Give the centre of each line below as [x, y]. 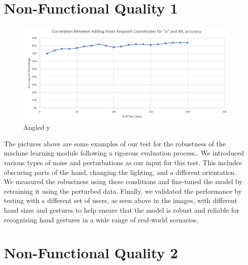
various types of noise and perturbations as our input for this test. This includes [123, 163]
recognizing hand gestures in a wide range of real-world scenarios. [101, 219]
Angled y [37, 127]
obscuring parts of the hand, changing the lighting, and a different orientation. [120, 172]
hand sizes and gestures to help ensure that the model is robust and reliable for [122, 210]
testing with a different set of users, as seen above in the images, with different [121, 200]
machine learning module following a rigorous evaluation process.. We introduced [124, 153]
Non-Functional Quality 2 [91, 253]
